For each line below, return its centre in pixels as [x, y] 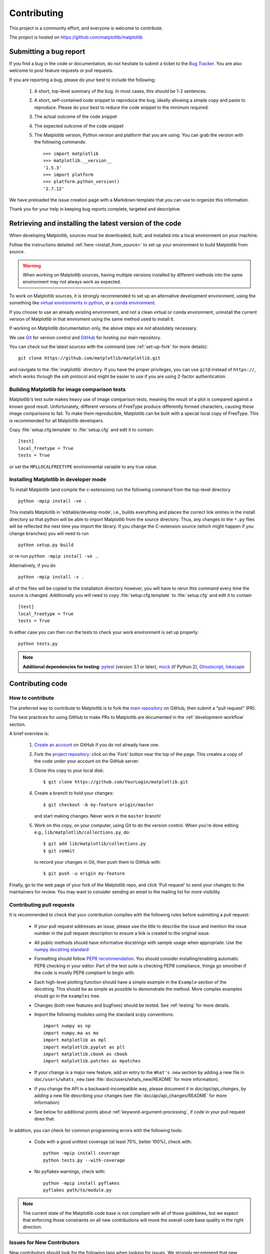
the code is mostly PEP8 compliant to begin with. [84, 973]
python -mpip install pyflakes [81, 1183]
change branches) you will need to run [49, 533]
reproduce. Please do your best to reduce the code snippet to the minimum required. [122, 107]
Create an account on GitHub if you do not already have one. [97, 745]
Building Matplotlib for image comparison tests [67, 390]
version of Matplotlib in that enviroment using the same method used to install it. [92, 319]
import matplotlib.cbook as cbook [85, 1054]
